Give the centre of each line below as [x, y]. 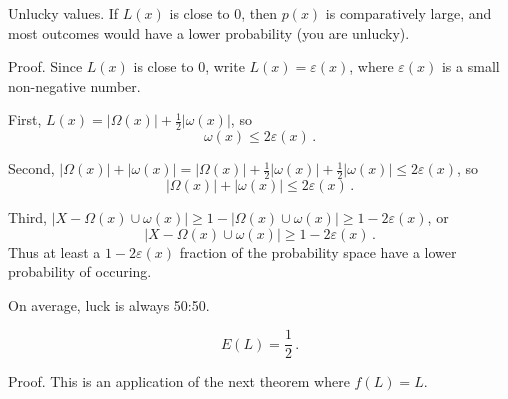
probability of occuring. [80, 271]
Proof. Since [45, 66]
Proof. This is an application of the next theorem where [179, 381]
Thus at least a [54, 251]
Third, [27, 217]
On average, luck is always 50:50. [109, 304]
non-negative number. [74, 85]
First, [25, 119]
